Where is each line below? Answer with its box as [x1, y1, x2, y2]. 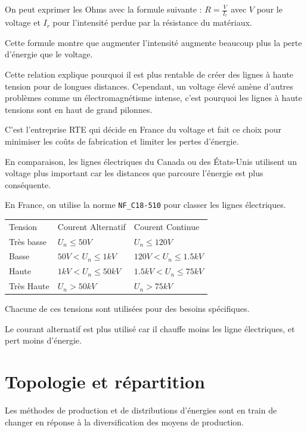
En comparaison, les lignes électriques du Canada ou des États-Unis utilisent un [5, 155, 297, 167]
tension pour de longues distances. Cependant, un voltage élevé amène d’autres [5, 79, 293, 92]
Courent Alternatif [57, 220, 126, 232]
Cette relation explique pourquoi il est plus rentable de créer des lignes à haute [5, 68, 293, 81]
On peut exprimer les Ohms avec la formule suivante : [5, 3, 202, 15]
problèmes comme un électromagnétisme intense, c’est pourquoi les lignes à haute [5, 91, 302, 104]
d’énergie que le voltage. [5, 48, 93, 60]
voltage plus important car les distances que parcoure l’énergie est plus [5, 167, 263, 179]
